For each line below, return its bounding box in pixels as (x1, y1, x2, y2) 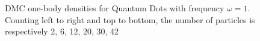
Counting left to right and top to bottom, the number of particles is (5, 13, 255, 26)
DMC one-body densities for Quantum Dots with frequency (5, 2, 224, 14)
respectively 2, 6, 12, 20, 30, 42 (5, 25, 119, 37)
